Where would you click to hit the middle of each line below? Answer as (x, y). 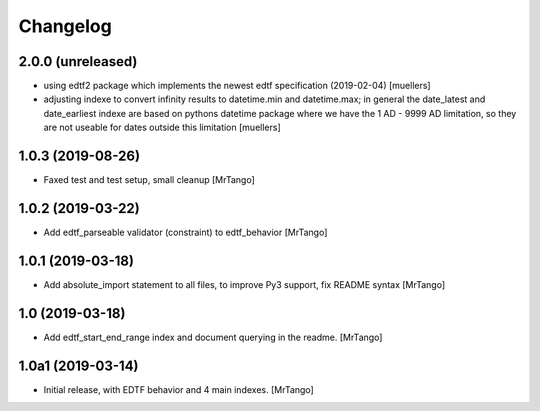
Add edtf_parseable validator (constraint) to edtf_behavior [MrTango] (185, 232)
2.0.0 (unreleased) (78, 61)
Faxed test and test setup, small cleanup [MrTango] (149, 180)
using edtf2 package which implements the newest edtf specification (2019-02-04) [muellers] (237, 86)
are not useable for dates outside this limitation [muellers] (162, 127)
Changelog (65, 26)
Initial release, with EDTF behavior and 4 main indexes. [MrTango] (178, 389)
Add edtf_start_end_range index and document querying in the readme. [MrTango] (213, 337)
